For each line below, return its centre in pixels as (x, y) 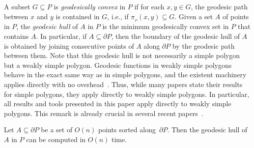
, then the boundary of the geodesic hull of (175, 36)
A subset (17, 6)
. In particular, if (61, 36)
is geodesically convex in (90, 6)
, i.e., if (118, 16)
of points (236, 16)
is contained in (78, 16)
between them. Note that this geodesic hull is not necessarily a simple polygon (122, 55)
